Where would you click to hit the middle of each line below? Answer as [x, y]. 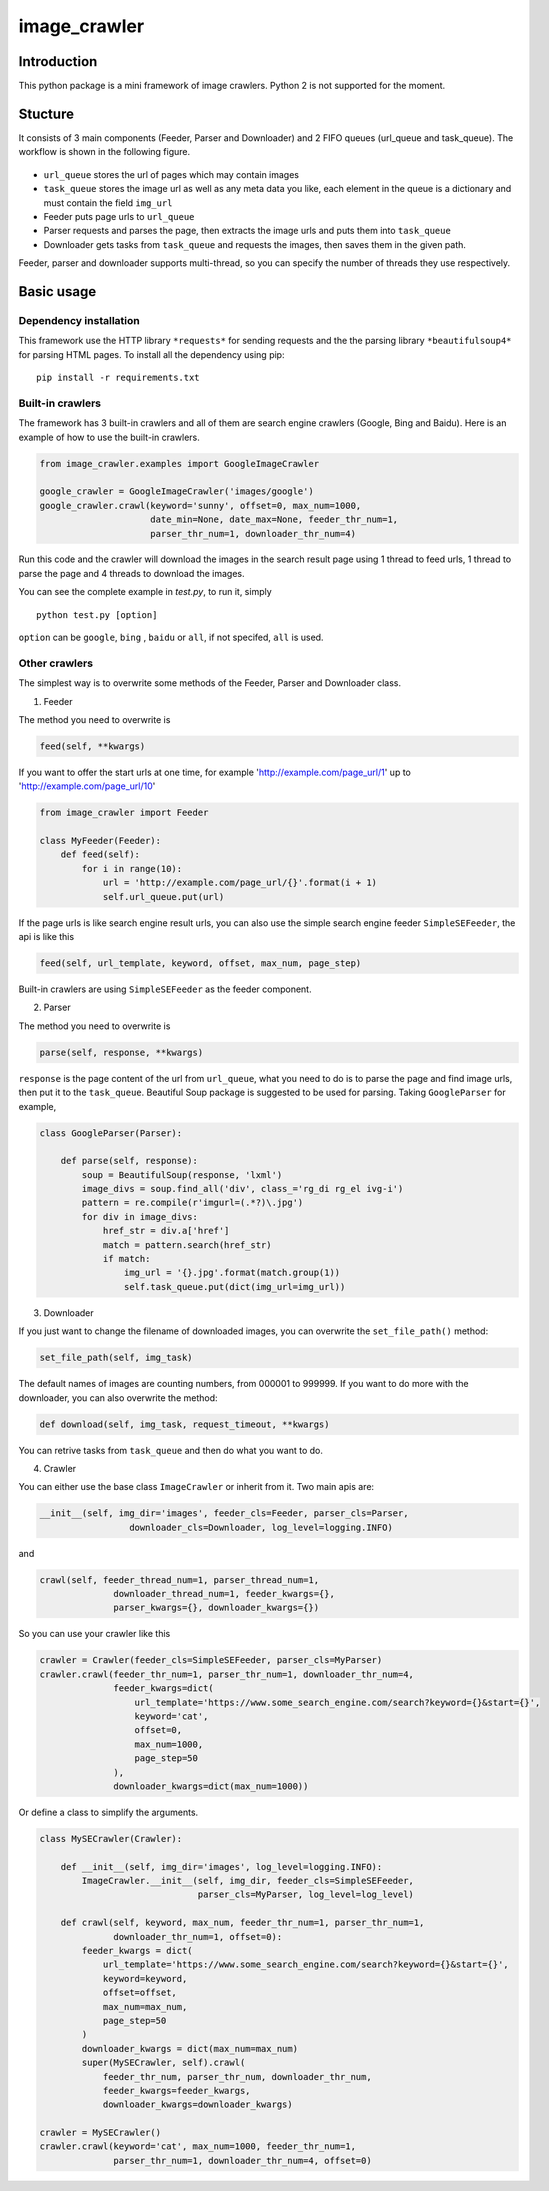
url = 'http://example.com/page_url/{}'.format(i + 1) [240, 883]
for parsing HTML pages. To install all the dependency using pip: [151, 354]
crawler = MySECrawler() [100, 2133]
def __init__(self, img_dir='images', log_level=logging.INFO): [221, 1866]
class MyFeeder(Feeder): [100, 841]
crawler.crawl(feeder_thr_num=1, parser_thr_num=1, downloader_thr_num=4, [227, 1674]
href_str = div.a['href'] [166, 1231]
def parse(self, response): [129, 1161]
